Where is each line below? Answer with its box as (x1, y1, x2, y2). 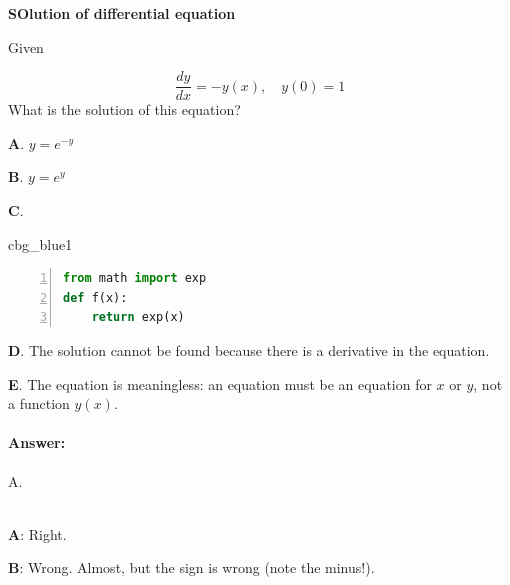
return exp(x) (91, 310, 185, 325)
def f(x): (63, 290, 128, 305)
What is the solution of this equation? (8, 99, 241, 120)
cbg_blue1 (8, 233, 73, 254)
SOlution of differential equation (8, 3, 236, 23)
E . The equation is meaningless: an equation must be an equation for (8, 373, 432, 394)
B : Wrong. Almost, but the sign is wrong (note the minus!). (8, 557, 375, 578)
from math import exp (63, 271, 207, 286)
